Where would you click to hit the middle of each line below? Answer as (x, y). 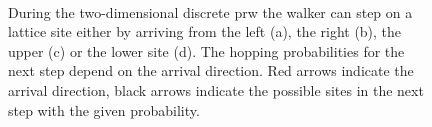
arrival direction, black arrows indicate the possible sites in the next (216, 89)
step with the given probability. (104, 109)
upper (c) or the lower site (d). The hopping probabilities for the (206, 50)
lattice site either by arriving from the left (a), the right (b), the (205, 31)
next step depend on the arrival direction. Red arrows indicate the (211, 70)
